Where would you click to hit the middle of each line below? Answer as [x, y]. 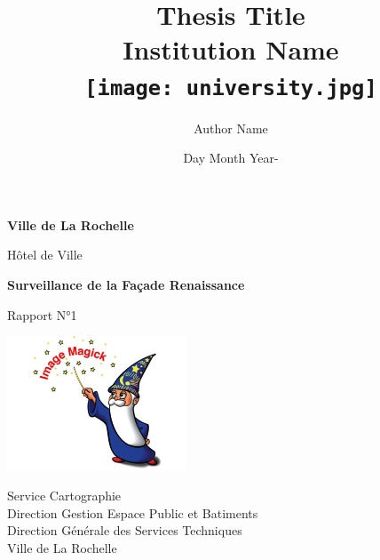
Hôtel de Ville [45, 255]
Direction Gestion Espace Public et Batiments [133, 512]
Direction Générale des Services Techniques [125, 530]
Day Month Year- [231, 158]
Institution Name [231, 49]
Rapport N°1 [42, 314]
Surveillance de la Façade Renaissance [126, 284]
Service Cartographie [64, 495]
